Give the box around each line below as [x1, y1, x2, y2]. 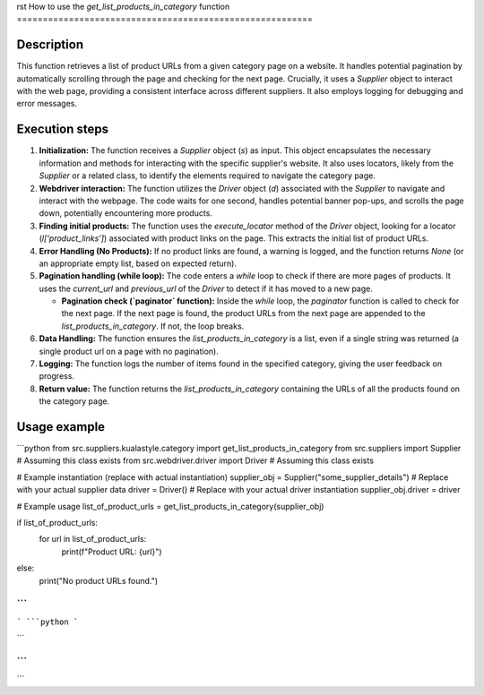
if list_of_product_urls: [16, 518, 99, 528]
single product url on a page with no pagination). [39, 346, 219, 356]
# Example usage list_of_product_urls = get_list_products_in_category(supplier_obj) [16, 501, 324, 511]
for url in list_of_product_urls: [39, 534, 147, 545]
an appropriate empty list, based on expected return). [39, 258, 238, 269]
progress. [39, 371, 75, 382]
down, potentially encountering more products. [39, 208, 212, 219]
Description [16, 37, 84, 53]
